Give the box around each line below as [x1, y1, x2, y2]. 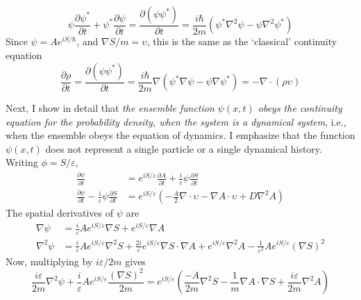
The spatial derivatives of [6, 206, 113, 220]
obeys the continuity [258, 101, 342, 115]
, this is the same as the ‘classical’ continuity [146, 34, 337, 49]
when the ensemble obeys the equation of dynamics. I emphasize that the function [6, 128, 355, 142]
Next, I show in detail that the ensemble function [6, 101, 215, 115]
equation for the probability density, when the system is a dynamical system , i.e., [6, 114, 346, 128]
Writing [6, 155, 38, 169]
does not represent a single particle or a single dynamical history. [45, 141, 322, 156]
